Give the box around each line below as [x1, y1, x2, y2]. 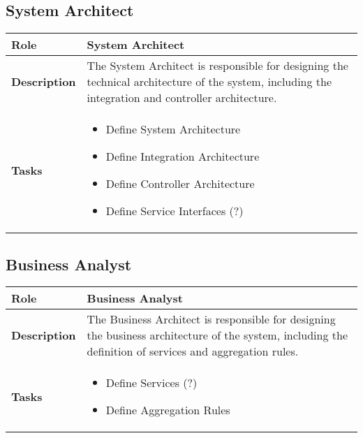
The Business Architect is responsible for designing [87, 311, 336, 328]
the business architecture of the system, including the [87, 327, 348, 344]
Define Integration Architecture [105, 148, 260, 165]
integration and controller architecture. [87, 89, 277, 106]
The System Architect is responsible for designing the [87, 57, 348, 74]
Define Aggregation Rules [105, 402, 230, 418]
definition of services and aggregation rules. [87, 343, 299, 360]
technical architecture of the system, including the [87, 73, 332, 90]
